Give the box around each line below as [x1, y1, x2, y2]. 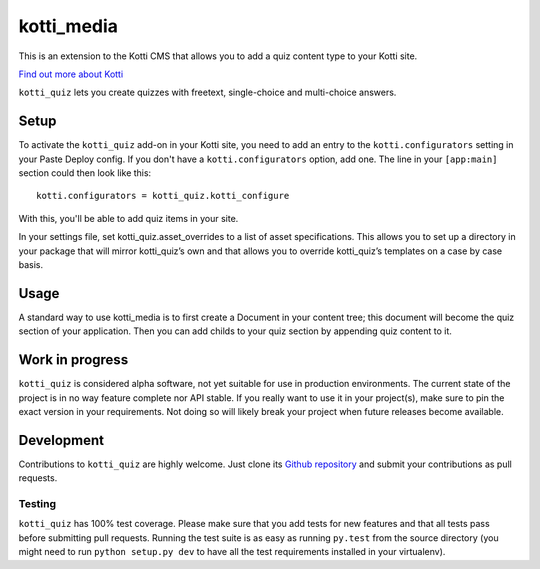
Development [18, 431, 105, 449]
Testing [18, 497, 57, 511]
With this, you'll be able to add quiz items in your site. [18, 212, 239, 224]
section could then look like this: [18, 167, 152, 179]
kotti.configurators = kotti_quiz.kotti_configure [36, 190, 290, 202]
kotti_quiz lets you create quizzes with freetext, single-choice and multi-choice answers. [18, 86, 397, 99]
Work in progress [18, 351, 129, 369]
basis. [18, 258, 44, 270]
